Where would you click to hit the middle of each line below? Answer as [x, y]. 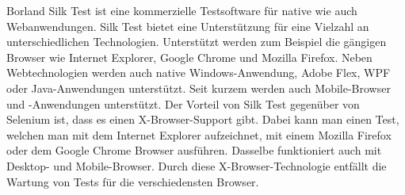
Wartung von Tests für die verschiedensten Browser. [133, 181]
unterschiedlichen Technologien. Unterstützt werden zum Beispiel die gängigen [197, 42]
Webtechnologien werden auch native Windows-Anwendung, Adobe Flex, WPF [199, 73]
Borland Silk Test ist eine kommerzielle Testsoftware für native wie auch [182, 10]
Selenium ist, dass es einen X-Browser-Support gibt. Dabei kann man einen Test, [203, 119]
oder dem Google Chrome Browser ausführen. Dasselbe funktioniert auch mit [194, 150]
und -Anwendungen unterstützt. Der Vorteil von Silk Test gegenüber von [183, 103]
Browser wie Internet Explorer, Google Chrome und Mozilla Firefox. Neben [189, 57]
